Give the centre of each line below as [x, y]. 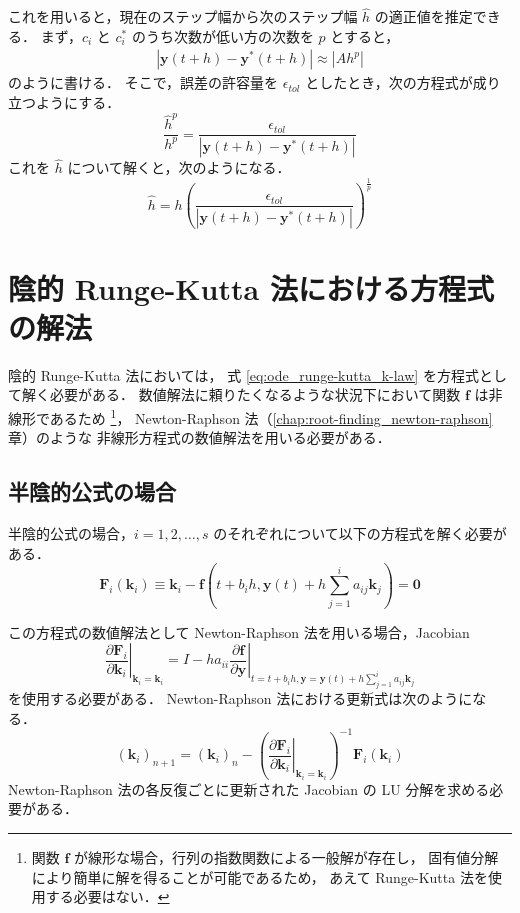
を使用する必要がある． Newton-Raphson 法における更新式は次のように [240, 698]
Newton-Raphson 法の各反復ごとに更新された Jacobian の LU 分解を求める [249, 788]
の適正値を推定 [423, 16]
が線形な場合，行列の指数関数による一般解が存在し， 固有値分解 [286, 856]
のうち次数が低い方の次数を [222, 35]
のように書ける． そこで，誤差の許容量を [143, 82]
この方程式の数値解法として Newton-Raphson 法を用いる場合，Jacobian [239, 631]
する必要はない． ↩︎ [107, 896]
